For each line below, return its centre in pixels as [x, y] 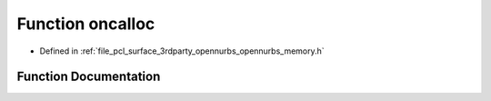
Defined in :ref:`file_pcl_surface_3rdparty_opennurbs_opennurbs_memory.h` [182, 51]
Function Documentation [89, 77]
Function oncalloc [86, 24]
